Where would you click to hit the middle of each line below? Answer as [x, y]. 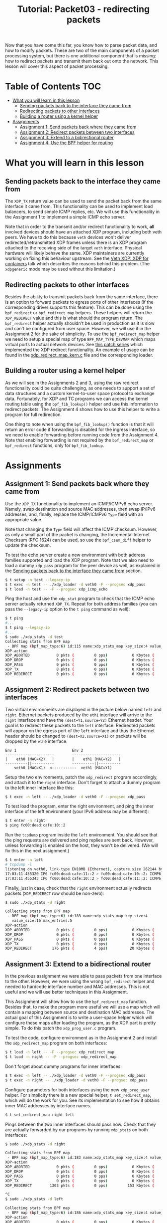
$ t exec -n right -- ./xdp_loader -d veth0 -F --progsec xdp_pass [77, 1080]
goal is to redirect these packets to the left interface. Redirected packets [80, 725]
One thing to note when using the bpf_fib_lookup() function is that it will [80, 424]
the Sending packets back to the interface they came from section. [74, 571]
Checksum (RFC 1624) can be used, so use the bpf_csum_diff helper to [78, 540]
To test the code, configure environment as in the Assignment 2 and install [81, 1038]
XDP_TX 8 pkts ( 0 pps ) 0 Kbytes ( [80, 669]
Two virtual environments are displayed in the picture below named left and [83, 709]
